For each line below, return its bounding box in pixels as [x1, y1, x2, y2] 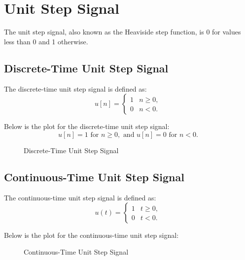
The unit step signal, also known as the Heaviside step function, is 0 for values [4, 27, 241, 37]
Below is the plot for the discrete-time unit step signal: [4, 121, 170, 131]
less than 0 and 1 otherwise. [4, 36, 88, 46]
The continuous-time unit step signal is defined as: [4, 192, 156, 202]
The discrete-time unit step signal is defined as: [4, 83, 147, 94]
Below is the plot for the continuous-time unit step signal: [4, 230, 179, 240]
